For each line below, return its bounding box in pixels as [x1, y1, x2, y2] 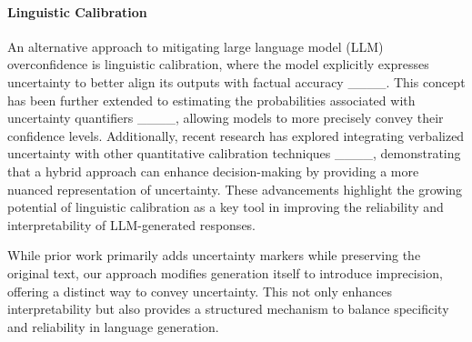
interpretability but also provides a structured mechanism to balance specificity [7, 299, 449, 318]
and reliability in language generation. [7, 317, 219, 336]
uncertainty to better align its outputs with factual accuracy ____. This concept [7, 72, 466, 91]
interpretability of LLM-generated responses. [7, 215, 256, 234]
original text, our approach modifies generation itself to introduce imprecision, [7, 263, 443, 282]
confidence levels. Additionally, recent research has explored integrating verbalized [7, 126, 465, 145]
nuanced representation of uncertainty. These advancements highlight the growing [7, 179, 463, 198]
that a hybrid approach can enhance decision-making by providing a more [7, 161, 419, 180]
